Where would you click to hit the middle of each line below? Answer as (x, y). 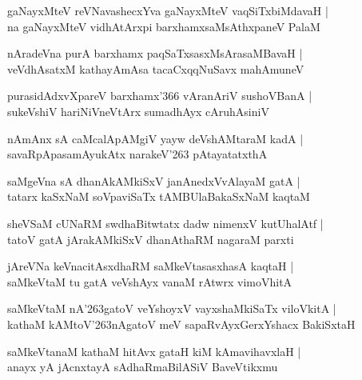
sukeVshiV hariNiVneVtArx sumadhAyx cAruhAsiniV (138, 111)
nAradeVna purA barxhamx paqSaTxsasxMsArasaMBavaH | (155, 53)
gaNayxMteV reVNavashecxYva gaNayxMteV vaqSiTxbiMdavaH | (168, 10)
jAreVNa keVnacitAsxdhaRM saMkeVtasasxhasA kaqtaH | (151, 266)
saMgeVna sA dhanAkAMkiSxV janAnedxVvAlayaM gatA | (154, 180)
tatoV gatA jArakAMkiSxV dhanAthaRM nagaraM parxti (151, 239)
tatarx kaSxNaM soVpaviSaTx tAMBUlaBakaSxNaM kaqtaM (159, 196)
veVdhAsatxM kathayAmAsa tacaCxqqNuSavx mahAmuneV (156, 68)
